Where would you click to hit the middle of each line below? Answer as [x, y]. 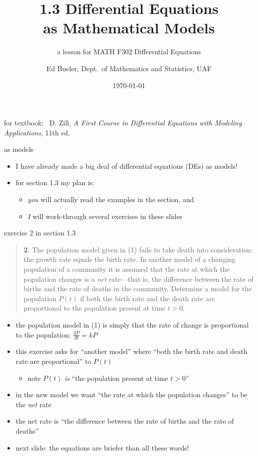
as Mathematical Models [129, 28]
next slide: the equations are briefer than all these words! [102, 447]
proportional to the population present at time [95, 308]
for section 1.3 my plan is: [55, 182]
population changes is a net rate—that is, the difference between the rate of [138, 279]
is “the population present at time [116, 378]
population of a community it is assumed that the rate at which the [127, 269]
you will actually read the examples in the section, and [111, 199]
